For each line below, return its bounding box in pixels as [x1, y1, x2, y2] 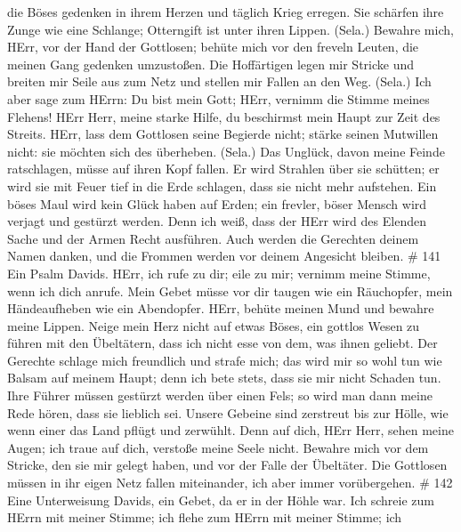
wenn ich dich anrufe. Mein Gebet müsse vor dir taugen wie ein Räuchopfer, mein [7, 281, 453, 300]
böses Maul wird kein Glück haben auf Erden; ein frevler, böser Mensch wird [7, 194, 427, 213]
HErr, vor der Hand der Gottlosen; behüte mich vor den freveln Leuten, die [7, 37, 419, 56]
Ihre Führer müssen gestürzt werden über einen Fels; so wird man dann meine [7, 386, 433, 405]
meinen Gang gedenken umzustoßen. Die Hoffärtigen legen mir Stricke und [7, 54, 415, 73]
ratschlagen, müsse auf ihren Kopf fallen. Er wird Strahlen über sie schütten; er [7, 159, 440, 178]
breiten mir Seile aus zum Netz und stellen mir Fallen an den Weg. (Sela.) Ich [7, 72, 432, 91]
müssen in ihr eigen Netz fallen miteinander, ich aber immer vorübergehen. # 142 [7, 473, 453, 492]
